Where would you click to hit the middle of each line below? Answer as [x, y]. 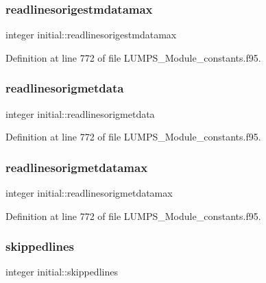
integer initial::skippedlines [62, 272]
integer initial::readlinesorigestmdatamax [91, 35]
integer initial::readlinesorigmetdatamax [89, 193]
